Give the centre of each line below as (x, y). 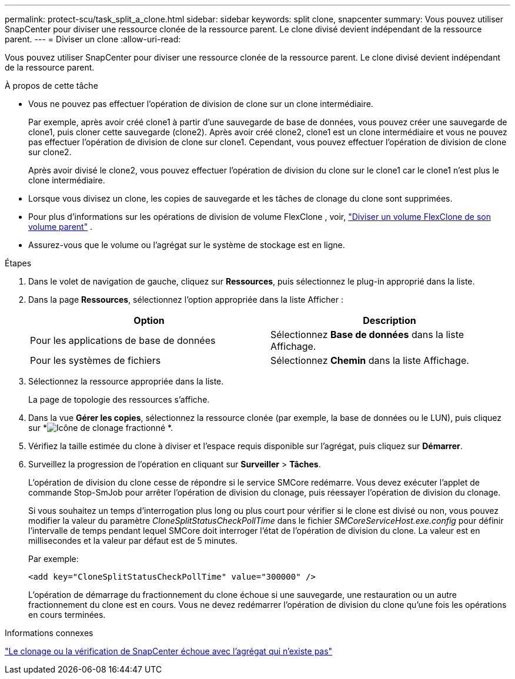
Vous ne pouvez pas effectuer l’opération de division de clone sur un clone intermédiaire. (201, 104)
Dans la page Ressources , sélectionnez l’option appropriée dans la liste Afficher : (186, 300)
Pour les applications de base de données (123, 340)
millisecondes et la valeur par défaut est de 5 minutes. (133, 541)
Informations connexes (49, 633)
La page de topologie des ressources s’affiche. (119, 399)
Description (389, 320)
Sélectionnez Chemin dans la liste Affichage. (370, 360)
